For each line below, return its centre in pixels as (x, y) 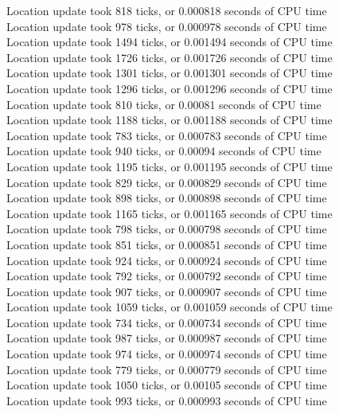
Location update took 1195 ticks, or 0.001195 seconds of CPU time (169, 166)
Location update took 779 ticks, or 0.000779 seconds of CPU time (167, 369)
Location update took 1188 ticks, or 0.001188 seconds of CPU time (169, 120)
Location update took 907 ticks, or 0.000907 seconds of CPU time (167, 291)
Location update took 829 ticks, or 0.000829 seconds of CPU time (167, 182)
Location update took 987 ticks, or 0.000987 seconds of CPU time (167, 338)
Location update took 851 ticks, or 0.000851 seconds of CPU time (167, 244)
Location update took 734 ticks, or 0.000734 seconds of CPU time (167, 322)
